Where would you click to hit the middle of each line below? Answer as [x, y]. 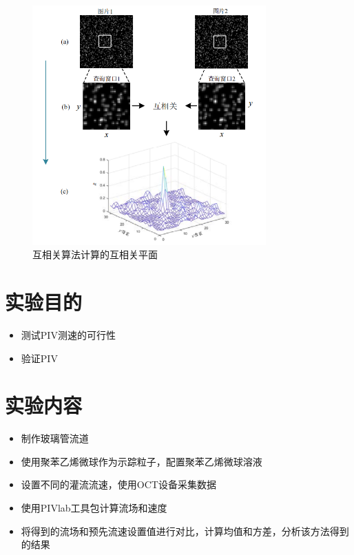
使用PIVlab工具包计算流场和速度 [94, 508]
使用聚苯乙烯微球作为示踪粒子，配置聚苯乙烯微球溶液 [142, 461]
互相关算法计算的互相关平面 [95, 254]
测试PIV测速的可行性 [68, 334]
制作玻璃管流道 [55, 438]
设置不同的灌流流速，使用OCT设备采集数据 [118, 484]
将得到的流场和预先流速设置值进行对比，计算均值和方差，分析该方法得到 [185, 531]
